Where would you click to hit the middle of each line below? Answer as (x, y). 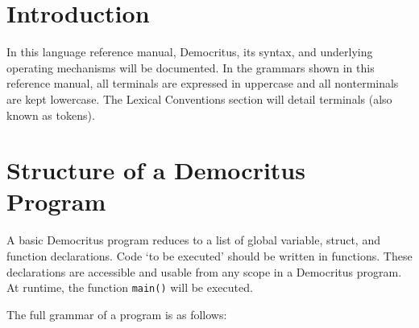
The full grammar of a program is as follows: (117, 314)
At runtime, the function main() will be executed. (130, 287)
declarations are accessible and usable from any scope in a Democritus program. (204, 271)
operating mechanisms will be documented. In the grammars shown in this (191, 67)
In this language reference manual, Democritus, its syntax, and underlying (190, 52)
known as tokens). (51, 115)
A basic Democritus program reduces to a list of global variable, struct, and (193, 240)
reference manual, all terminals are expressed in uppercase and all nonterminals (203, 83)
